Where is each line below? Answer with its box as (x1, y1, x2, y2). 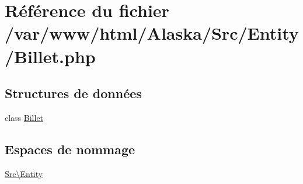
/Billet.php (5, 44, 96, 68)
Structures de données (5, 84, 142, 102)
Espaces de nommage (5, 140, 135, 158)
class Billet (5, 111, 44, 123)
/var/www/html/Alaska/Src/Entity (5, 21, 299, 45)
